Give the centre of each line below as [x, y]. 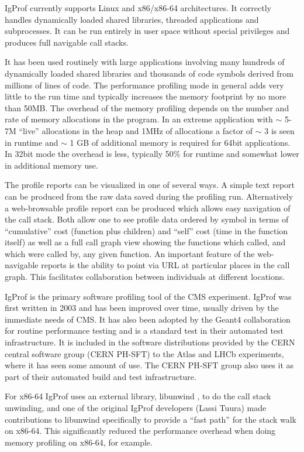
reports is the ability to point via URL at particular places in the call [165, 265]
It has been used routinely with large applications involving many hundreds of [145, 62]
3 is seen [279, 130]
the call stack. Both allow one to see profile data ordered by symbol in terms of [147, 219]
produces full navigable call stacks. [67, 42]
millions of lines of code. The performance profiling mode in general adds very [144, 85]
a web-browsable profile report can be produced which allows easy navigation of [148, 208]
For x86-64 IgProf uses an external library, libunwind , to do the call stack [138, 396]
